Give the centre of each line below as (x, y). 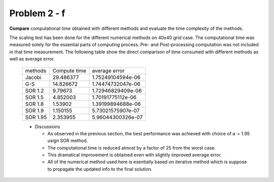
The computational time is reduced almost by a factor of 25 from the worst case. (132, 148)
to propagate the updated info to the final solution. (100, 169)
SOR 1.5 (35, 97)
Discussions (47, 126)
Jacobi (33, 77)
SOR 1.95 (36, 117)
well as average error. (32, 59)
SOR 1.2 (35, 90)
